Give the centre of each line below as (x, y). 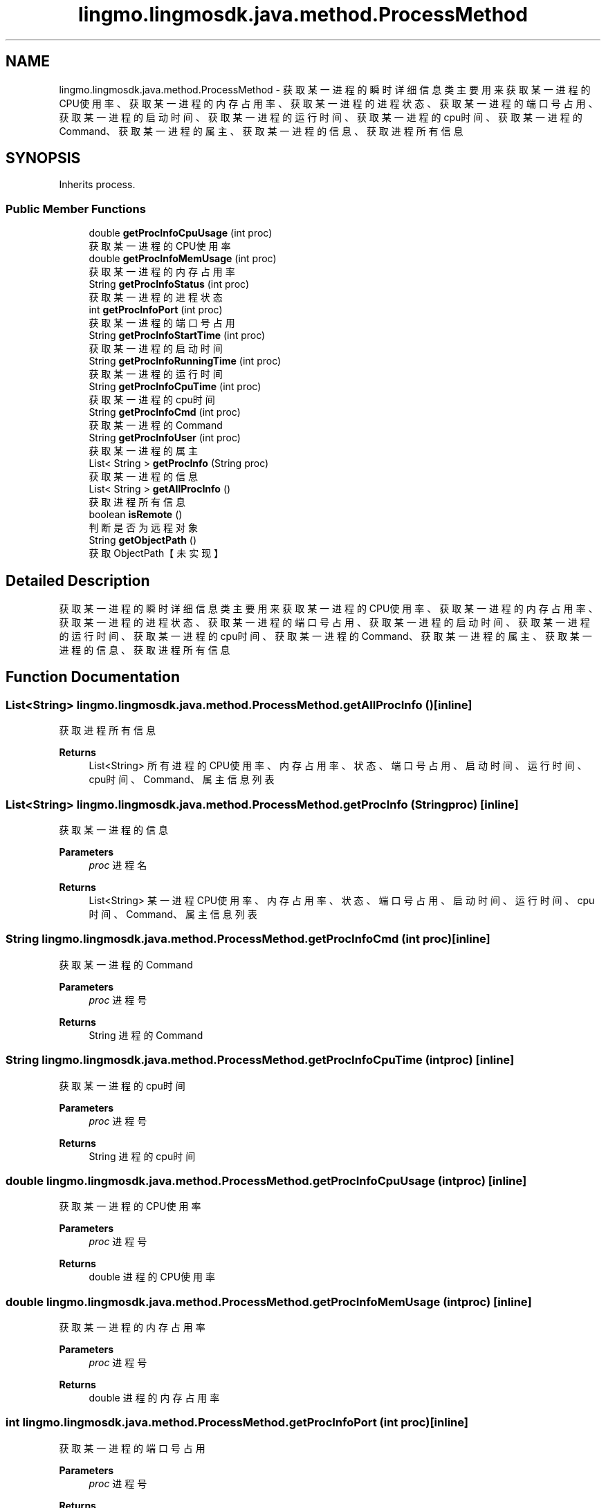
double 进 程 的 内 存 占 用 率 (154, 1398)
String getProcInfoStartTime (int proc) (177, 335)
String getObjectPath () (143, 540)
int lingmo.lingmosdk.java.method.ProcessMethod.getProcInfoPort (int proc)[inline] (237, 1423)
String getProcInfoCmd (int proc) (165, 412)
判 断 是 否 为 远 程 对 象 (143, 528)
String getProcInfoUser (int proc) (165, 438)
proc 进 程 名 (118, 865)
